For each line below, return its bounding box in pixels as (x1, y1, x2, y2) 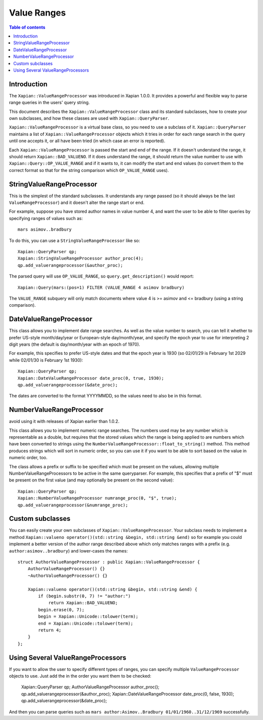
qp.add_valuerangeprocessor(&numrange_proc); (18, 502, 129, 508)
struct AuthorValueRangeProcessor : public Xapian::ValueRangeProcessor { (18, 559, 200, 565)
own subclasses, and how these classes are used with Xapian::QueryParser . (9, 115, 169, 121)
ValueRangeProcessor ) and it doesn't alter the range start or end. (9, 200, 145, 205)
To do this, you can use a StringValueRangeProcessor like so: (9, 238, 140, 243)
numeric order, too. (9, 455, 48, 461)
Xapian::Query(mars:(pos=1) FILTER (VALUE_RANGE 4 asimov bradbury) (18, 285, 185, 290)
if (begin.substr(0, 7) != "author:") (38, 593, 131, 599)
